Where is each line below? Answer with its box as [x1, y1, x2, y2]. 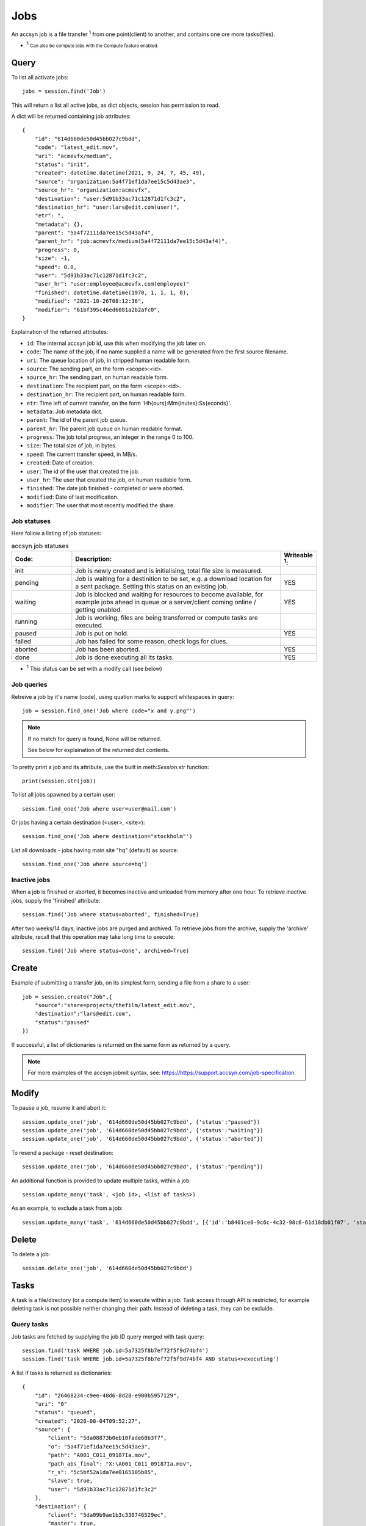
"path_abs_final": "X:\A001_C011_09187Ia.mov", [48, 1460, 193, 1467]
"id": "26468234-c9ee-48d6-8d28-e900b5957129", [34, 1392, 180, 1399]
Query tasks [11, 1320, 49, 1329]
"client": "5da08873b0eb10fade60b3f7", [48, 1434, 167, 1442]
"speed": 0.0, [34, 263, 77, 270]
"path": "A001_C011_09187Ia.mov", [48, 1452, 151, 1459]
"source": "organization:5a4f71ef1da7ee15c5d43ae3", [34, 178, 196, 185]
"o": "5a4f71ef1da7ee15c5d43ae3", [48, 1443, 151, 1450]
